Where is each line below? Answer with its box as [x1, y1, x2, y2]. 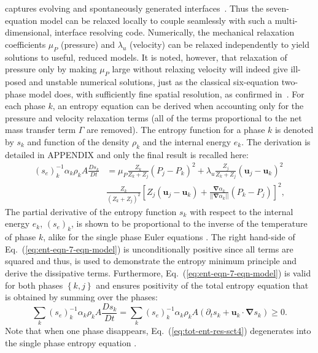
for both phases [5, 278, 63, 291]
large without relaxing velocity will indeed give [112, 63, 288, 75]
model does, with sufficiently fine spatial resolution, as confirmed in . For [28, 87, 304, 100]
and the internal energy [142, 135, 231, 148]
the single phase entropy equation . [5, 336, 137, 349]
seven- [266, 2, 289, 14]
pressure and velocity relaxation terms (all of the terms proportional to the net [5, 111, 302, 124]
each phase [5, 99, 45, 112]
